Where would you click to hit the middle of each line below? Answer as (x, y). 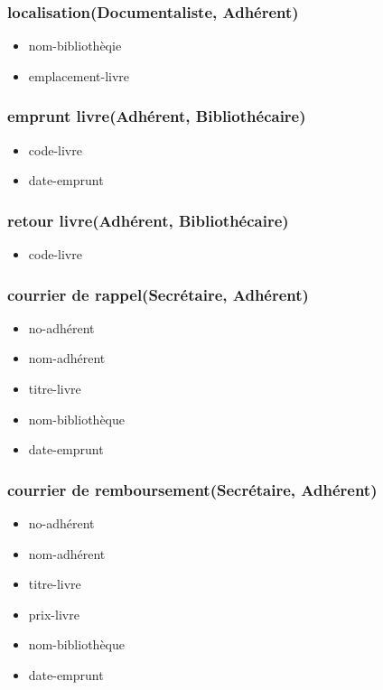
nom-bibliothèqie (75, 46)
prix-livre (54, 614)
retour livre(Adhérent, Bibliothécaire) (148, 220)
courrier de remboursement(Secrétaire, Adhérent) (192, 489)
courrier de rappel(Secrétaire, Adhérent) (158, 294)
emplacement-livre (79, 75)
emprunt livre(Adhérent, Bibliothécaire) (157, 116)
